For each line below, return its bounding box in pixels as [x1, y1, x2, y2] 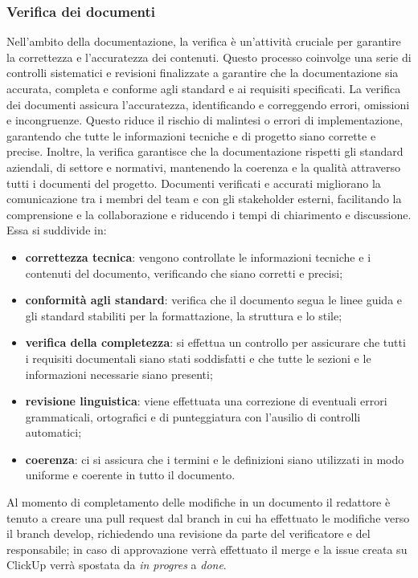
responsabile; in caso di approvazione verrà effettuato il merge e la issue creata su [6, 540, 408, 557]
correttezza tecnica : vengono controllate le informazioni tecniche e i [25, 248, 371, 265]
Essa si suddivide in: [6, 222, 107, 238]
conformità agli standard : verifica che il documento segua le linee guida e [25, 291, 403, 308]
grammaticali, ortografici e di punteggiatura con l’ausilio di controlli [25, 408, 361, 425]
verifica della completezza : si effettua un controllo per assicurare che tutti [25, 334, 406, 351]
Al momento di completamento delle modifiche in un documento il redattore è [6, 494, 391, 511]
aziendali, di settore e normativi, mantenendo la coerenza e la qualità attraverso [6, 158, 400, 175]
